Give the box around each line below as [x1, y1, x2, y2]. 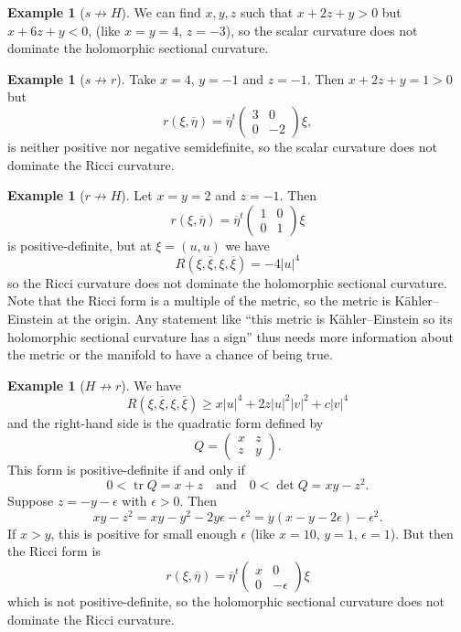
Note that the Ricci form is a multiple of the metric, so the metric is [7, 291, 391, 310]
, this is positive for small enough [50, 523, 237, 542]
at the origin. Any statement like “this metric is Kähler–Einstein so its [57, 309, 453, 328]
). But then [390, 523, 454, 542]
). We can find [121, 3, 201, 21]
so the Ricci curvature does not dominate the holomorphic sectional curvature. [7, 273, 447, 292]
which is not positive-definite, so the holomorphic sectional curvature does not [7, 592, 445, 611]
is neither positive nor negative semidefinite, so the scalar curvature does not [7, 136, 438, 155]
